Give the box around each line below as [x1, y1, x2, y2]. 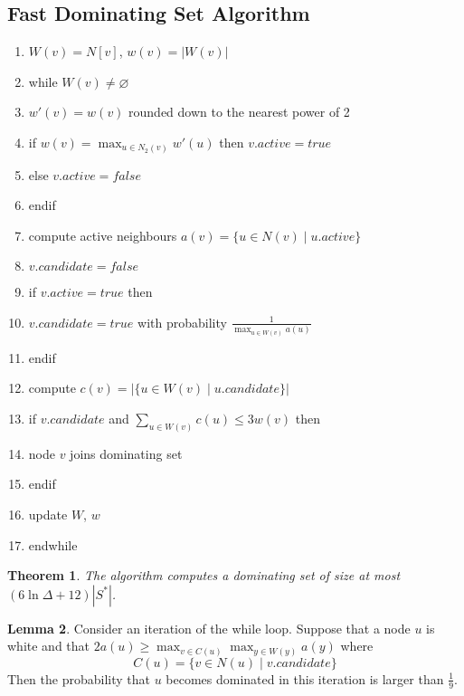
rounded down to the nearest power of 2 [128, 102, 350, 121]
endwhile [28, 535, 78, 554]
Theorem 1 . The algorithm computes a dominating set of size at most [7, 566, 401, 585]
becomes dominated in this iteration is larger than [166, 669, 444, 688]
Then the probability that [7, 669, 150, 688]
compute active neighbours [28, 225, 177, 244]
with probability [137, 312, 227, 331]
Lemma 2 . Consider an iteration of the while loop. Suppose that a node [7, 618, 411, 637]
